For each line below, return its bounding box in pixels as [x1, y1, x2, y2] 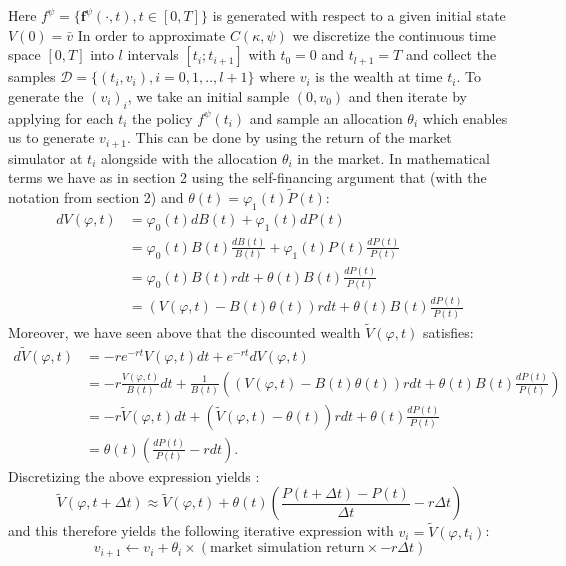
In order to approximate [77, 24, 226, 45]
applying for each [8, 107, 114, 128]
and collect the [405, 44, 497, 65]
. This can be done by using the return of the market [127, 127, 452, 148]
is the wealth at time [315, 66, 443, 87]
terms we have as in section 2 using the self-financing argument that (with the [8, 167, 487, 188]
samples [8, 66, 56, 87]
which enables [422, 107, 508, 128]
